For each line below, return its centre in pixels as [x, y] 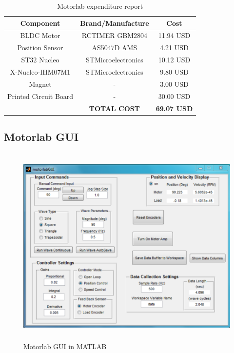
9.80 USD [174, 71]
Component [40, 23]
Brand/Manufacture [115, 23]
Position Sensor [40, 48]
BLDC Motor [40, 35]
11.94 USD [174, 35]
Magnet [40, 84]
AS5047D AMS [115, 48]
